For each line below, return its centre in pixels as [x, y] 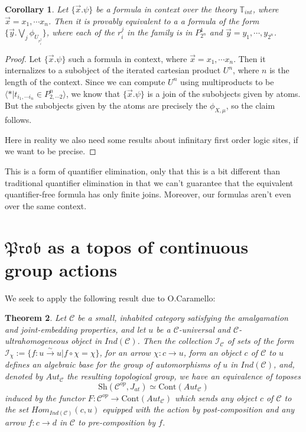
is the [279, 70]
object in [87, 341]
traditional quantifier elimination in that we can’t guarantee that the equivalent [149, 182]
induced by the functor [45, 397]
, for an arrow [125, 353]
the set [17, 409]
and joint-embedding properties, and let [75, 329]
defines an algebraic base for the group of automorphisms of [113, 364]
